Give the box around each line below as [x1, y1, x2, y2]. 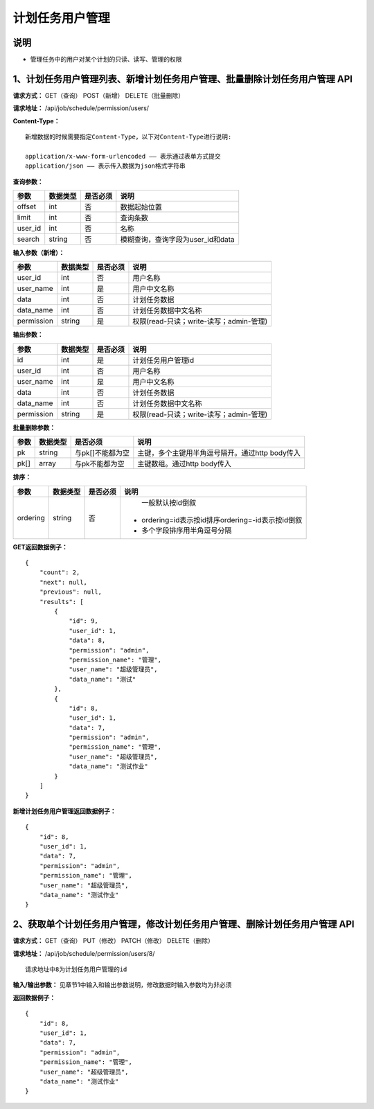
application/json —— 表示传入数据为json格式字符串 [25, 162, 186, 170]
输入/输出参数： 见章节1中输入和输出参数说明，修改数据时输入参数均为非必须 [12, 981, 232, 989]
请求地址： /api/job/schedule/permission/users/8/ [12, 949, 155, 957]
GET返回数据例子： [12, 542, 69, 551]
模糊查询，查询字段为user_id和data [120, 235, 235, 245]
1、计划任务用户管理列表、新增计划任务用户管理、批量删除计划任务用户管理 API [12, 73, 353, 85]
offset [17, 202, 37, 211]
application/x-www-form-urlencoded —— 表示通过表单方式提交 [25, 152, 221, 160]
